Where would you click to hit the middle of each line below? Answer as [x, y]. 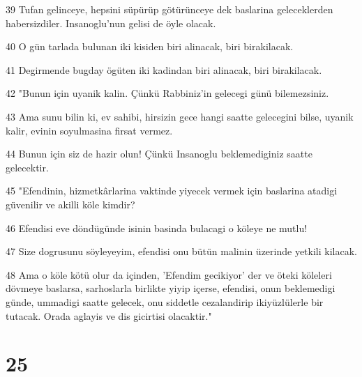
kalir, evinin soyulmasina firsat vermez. [89, 130]
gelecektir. [27, 167]
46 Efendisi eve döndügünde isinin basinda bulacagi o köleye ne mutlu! [157, 228]
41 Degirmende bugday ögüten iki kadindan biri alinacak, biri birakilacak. [164, 69]
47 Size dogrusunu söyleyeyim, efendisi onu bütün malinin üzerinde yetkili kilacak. [181, 251]
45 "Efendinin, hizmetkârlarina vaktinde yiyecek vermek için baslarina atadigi [172, 191]
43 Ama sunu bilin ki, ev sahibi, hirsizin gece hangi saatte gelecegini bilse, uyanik [180, 116]
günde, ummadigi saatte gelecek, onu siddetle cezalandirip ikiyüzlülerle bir [165, 301]
